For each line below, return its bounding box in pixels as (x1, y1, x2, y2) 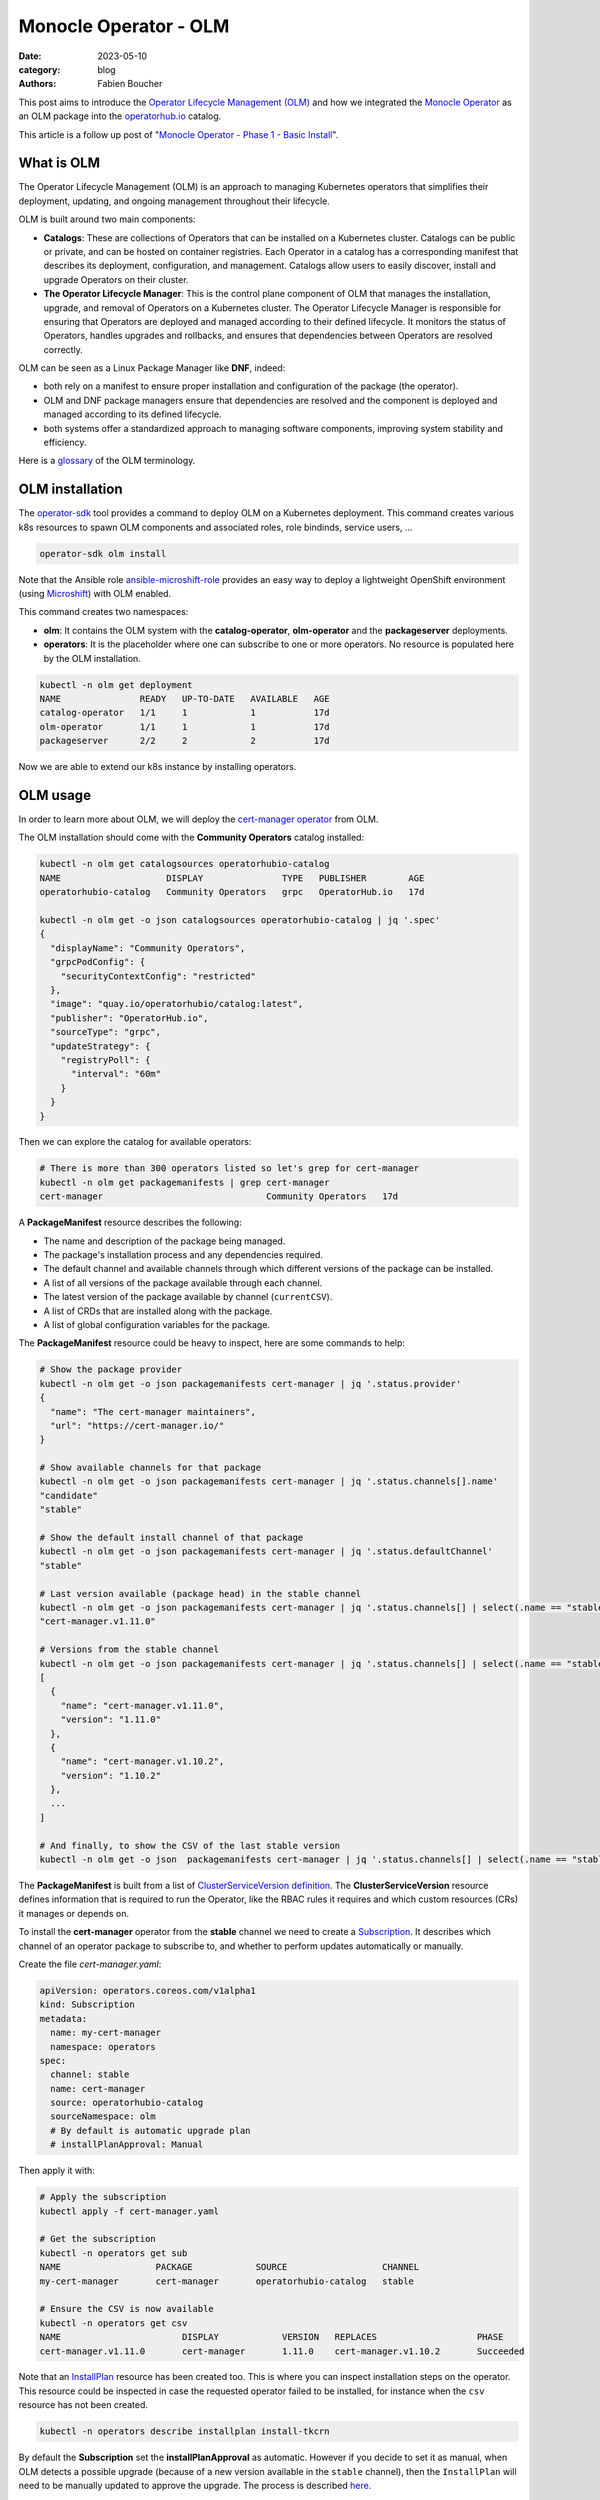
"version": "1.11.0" (60, 1714, 162, 1725)
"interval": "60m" (71, 1068, 162, 1080)
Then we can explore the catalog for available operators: (18, 1136, 252, 1148)
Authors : (18, 78, 57, 90)
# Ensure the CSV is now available (39, 2303, 214, 2315)
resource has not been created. (18, 2399, 149, 2411)
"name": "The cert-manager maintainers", (50, 1406, 257, 1417)
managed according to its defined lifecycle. (43, 408, 222, 420)
